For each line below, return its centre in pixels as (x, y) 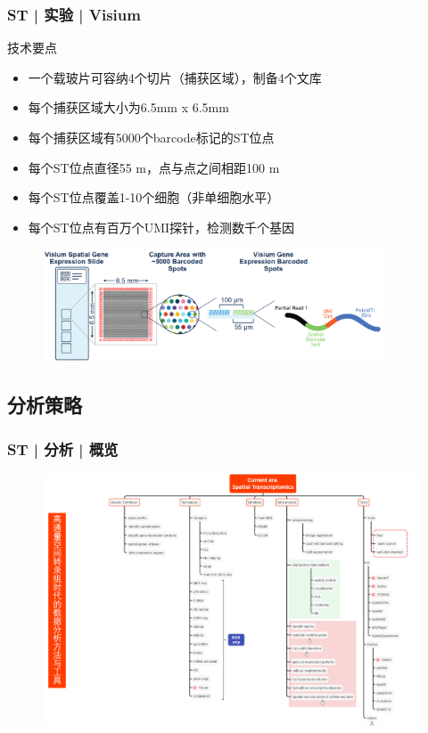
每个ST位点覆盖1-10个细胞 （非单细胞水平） (154, 197)
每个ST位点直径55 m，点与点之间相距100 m (154, 167)
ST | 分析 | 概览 (63, 448)
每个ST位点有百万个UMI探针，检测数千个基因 (161, 227)
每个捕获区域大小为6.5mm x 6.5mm (128, 107)
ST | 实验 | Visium (74, 14)
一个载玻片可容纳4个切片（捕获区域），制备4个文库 (175, 77)
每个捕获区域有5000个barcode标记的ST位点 (151, 137)
